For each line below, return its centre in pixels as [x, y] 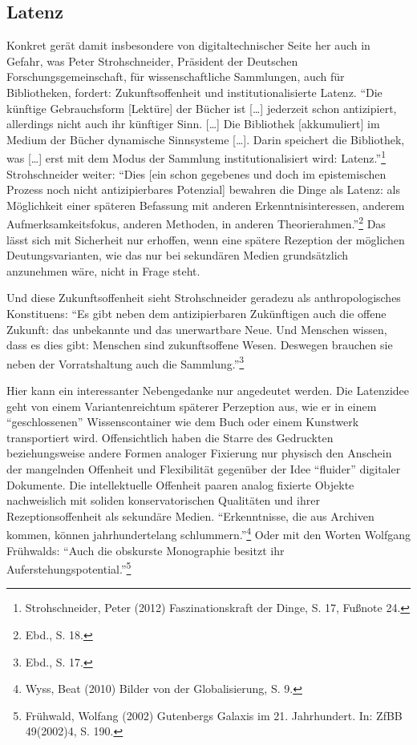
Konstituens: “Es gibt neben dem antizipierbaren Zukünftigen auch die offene [196, 314]
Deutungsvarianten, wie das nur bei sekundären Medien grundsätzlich [178, 255]
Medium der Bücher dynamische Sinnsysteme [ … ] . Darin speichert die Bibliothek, [206, 139]
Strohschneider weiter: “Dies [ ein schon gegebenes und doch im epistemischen [196, 173]
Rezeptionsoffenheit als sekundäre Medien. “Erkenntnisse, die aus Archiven [190, 515]
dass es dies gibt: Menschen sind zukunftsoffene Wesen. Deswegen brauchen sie [200, 345]
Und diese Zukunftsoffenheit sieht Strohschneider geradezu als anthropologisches [204, 298]
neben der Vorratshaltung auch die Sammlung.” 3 [126, 362]
